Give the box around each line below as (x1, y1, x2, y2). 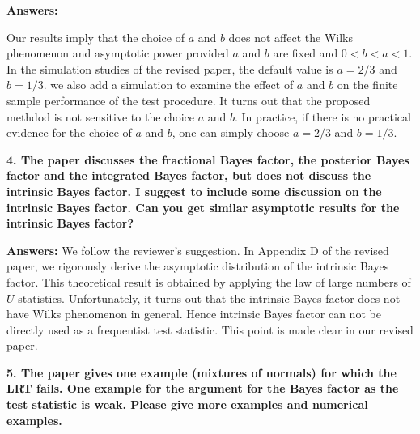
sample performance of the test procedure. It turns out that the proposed (6, 91, 371, 108)
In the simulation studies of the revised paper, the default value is (6, 60, 333, 77)
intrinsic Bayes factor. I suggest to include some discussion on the (6, 182, 382, 199)
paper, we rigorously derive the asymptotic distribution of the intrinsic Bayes (6, 257, 389, 274)
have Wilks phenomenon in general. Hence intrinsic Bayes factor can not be (6, 305, 381, 322)
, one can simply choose (172, 124, 290, 141)
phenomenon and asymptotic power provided (6, 45, 229, 62)
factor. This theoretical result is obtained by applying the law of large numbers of (6, 273, 411, 290)
